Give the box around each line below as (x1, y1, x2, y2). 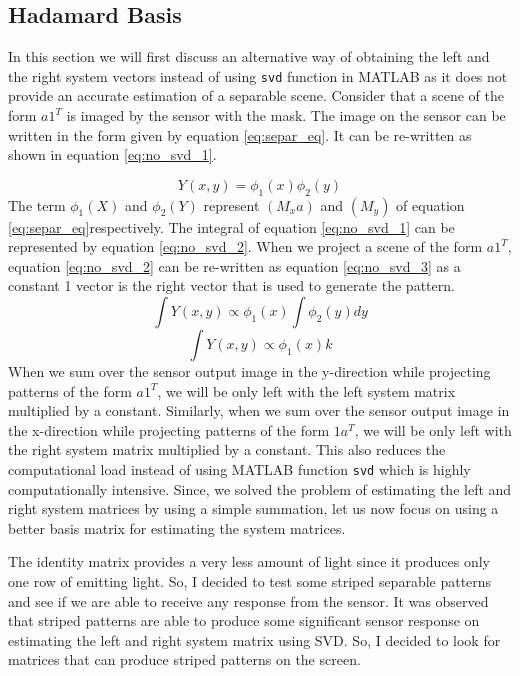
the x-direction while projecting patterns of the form (8, 419, 330, 440)
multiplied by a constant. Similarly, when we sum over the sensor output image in (8, 400, 510, 421)
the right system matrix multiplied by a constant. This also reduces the (8, 439, 446, 460)
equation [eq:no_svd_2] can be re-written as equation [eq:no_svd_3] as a (8, 255, 461, 276)
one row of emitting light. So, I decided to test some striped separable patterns (8, 571, 492, 591)
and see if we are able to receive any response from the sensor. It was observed (8, 590, 489, 611)
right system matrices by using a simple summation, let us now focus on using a (8, 498, 499, 519)
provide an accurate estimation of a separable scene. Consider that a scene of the (8, 85, 504, 106)
